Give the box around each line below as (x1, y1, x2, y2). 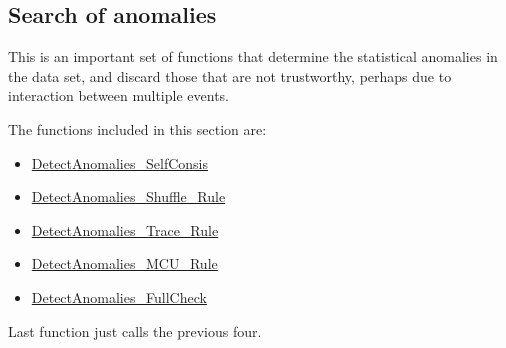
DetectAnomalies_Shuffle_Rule (31, 186, 226, 207)
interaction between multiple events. (8, 85, 229, 106)
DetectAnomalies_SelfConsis (31, 152, 208, 173)
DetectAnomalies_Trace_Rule (31, 219, 219, 240)
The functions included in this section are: (8, 118, 267, 139)
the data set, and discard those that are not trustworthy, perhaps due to (8, 65, 452, 86)
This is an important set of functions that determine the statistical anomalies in (8, 46, 498, 67)
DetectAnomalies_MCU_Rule (31, 253, 218, 274)
